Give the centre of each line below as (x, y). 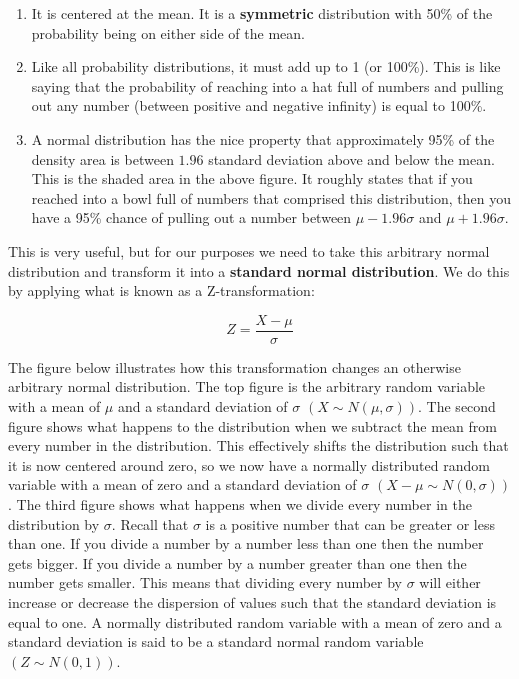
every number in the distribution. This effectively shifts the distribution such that (258, 445)
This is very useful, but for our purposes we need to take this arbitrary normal (249, 250)
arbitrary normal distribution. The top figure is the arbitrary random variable (247, 386)
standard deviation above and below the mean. (351, 158)
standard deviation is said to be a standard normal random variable (216, 641)
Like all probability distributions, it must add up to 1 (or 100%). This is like (266, 66)
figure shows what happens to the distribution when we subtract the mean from (252, 425)
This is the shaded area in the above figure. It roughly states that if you (252, 178)
